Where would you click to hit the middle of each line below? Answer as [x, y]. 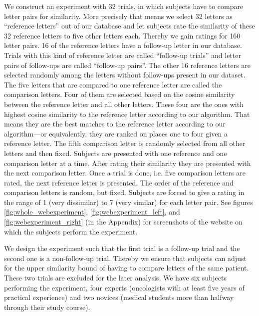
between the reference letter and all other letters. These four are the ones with [124, 104]
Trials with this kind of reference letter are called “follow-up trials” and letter [123, 55]
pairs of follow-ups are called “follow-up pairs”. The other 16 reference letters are [128, 65]
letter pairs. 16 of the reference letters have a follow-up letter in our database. [123, 45]
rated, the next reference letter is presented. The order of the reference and [119, 182]
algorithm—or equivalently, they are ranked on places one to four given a [116, 133]
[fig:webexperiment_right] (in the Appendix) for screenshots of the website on [123, 222]
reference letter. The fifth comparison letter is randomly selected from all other [125, 143]
